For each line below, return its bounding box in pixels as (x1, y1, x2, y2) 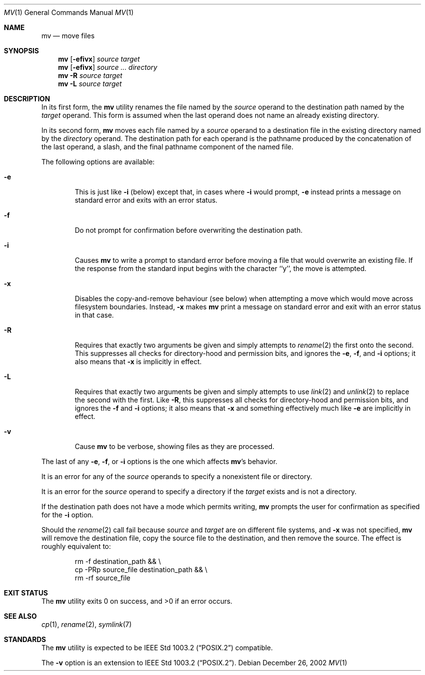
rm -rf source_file (75, 574, 131, 582)
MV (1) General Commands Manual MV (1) (4, 8, 134, 16)
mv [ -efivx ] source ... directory (58, 63, 158, 71)
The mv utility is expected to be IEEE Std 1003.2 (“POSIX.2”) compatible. (41, 643, 273, 652)
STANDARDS (4, 635, 46, 643)
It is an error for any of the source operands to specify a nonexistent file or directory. (41, 472, 312, 481)
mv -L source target (58, 80, 122, 88)
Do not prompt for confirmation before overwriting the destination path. (75, 226, 303, 234)
